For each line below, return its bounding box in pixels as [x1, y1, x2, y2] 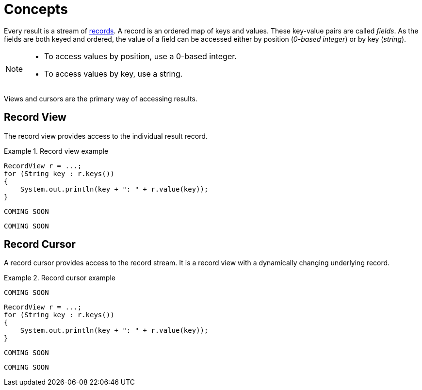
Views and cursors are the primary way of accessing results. [4, 94, 197, 103]
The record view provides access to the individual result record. [4, 131, 208, 140]
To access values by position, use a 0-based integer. [44, 51, 237, 61]
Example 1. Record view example [4, 146, 109, 155]
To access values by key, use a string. [44, 68, 183, 79]
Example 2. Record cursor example [4, 274, 115, 282]
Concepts [4, 1, 68, 17]
